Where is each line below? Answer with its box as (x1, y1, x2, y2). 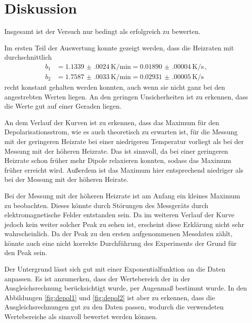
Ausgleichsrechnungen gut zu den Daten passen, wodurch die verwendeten (4, 302, 224, 312)
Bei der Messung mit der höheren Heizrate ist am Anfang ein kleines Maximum (4, 190, 240, 200)
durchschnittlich (4, 52, 52, 62)
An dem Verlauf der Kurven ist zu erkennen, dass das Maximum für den (4, 117, 220, 127)
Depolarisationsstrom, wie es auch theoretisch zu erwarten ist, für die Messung (4, 127, 238, 137)
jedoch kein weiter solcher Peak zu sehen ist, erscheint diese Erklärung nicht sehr (4, 219, 244, 229)
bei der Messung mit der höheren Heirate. (4, 174, 128, 184)
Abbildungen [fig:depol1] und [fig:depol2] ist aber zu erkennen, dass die (4, 292, 215, 302)
